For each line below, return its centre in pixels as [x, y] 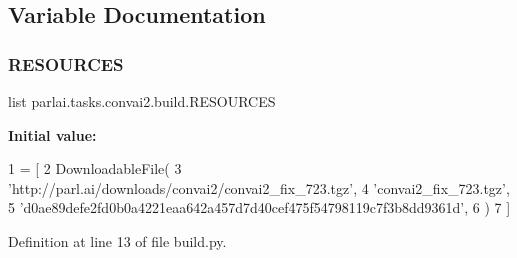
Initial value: [52, 134]
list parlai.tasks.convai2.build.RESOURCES [142, 101]
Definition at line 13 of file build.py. [117, 240]
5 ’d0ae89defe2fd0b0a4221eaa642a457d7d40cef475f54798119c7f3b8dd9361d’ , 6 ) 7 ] [259, 207]
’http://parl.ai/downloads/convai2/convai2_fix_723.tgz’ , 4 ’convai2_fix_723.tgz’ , [259, 187]
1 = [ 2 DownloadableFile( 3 [95, 168]
